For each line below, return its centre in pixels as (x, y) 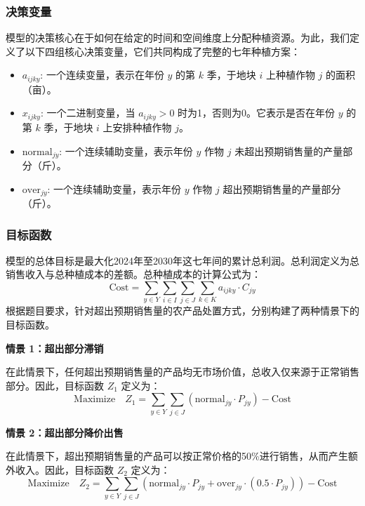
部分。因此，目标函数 (55, 385)
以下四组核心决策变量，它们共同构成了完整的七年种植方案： (162, 51)
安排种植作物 (142, 127)
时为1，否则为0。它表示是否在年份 (257, 113)
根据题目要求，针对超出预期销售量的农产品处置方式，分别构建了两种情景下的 (182, 311)
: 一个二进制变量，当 (88, 113)
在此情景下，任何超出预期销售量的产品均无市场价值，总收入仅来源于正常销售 (182, 372)
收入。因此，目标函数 (64, 469)
